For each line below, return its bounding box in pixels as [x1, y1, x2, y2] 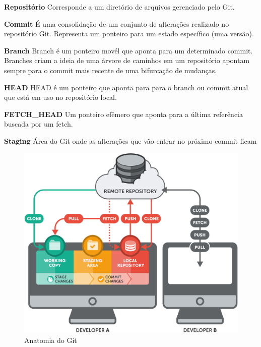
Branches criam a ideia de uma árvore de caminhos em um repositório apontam [4, 55, 250, 66]
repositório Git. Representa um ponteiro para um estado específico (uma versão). [4, 28, 254, 39]
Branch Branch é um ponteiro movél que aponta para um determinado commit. [4, 45, 253, 55]
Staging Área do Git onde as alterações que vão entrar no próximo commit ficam [4, 135, 257, 146]
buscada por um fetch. [4, 119, 73, 129]
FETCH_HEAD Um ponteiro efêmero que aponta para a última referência [4, 108, 243, 119]
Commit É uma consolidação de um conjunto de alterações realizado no [4, 18, 229, 29]
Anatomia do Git [24, 335, 77, 345]
